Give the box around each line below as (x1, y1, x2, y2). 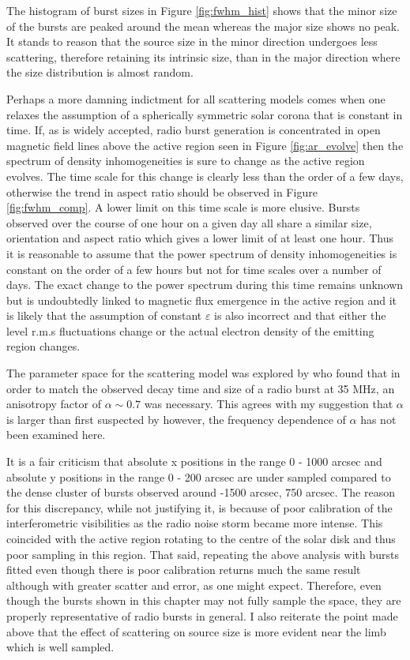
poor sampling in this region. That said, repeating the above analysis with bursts (6, 546, 399, 562)
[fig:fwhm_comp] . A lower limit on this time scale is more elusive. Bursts (6, 199, 360, 216)
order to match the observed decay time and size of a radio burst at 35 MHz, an (6, 380, 395, 396)
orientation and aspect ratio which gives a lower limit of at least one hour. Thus (6, 230, 394, 246)
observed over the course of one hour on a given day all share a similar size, (6, 214, 372, 231)
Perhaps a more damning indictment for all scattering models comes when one (6, 90, 386, 107)
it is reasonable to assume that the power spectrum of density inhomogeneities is (6, 245, 397, 261)
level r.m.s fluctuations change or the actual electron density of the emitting (6, 322, 374, 339)
